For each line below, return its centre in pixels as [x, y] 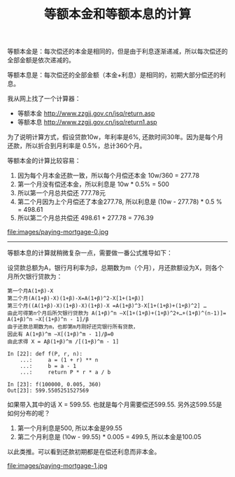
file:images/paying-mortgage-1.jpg [57, 466]
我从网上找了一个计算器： [44, 99]
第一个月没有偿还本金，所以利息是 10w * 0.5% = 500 [93, 184]
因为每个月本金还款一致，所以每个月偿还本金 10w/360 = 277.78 [108, 176]
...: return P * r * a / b [65, 372]
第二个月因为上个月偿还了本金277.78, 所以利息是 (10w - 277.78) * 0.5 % [120, 202]
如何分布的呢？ [29, 413]
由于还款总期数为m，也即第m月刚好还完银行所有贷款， [73, 327]
